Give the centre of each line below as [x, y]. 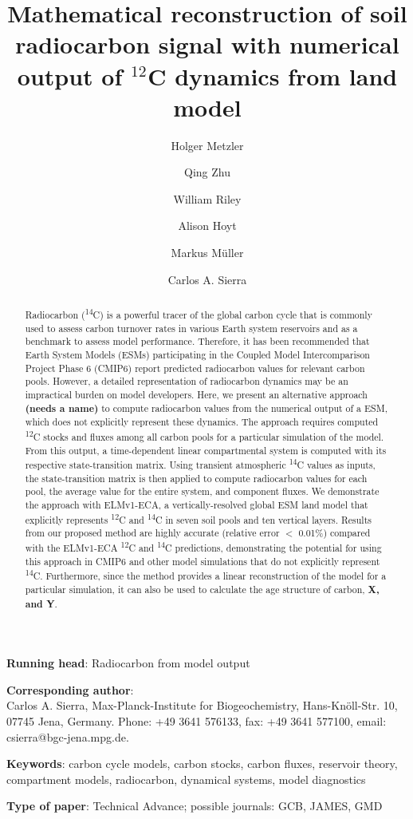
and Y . [41, 603]
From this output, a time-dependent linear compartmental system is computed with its [206, 450]
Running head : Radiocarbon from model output [128, 663]
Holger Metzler [207, 145]
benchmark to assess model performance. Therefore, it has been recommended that [197, 341]
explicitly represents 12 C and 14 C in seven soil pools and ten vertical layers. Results [198, 518]
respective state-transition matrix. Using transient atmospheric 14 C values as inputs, [200, 464]
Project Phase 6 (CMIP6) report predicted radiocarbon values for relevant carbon [195, 368]
